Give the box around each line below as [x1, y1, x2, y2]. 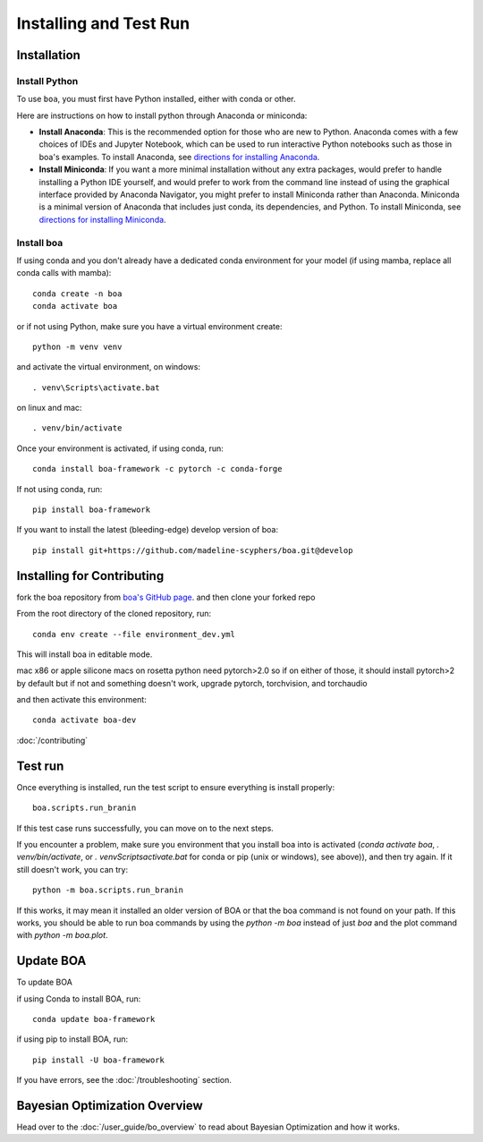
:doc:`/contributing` [16, 735, 89, 746]
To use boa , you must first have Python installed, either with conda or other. [16, 94, 296, 105]
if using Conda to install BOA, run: [16, 993, 141, 1004]
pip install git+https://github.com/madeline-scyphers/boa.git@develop [32, 545, 353, 555]
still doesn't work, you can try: [16, 864, 129, 874]
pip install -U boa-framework [32, 1054, 165, 1065]
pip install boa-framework [32, 505, 151, 515]
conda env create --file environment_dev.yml [32, 629, 236, 639]
